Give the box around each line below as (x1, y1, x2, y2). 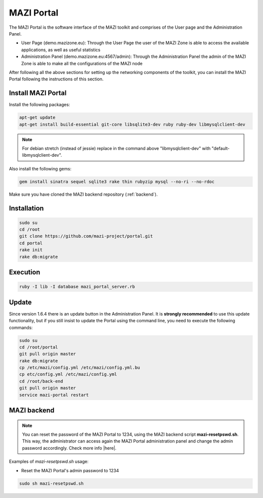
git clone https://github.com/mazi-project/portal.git (19, 234, 153, 239)
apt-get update (19, 115, 56, 120)
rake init (19, 247, 43, 253)
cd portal (19, 240, 43, 246)
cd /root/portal (19, 344, 58, 350)
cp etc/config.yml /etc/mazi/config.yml (19, 371, 117, 377)
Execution (9, 268, 40, 277)
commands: (9, 324, 33, 331)
